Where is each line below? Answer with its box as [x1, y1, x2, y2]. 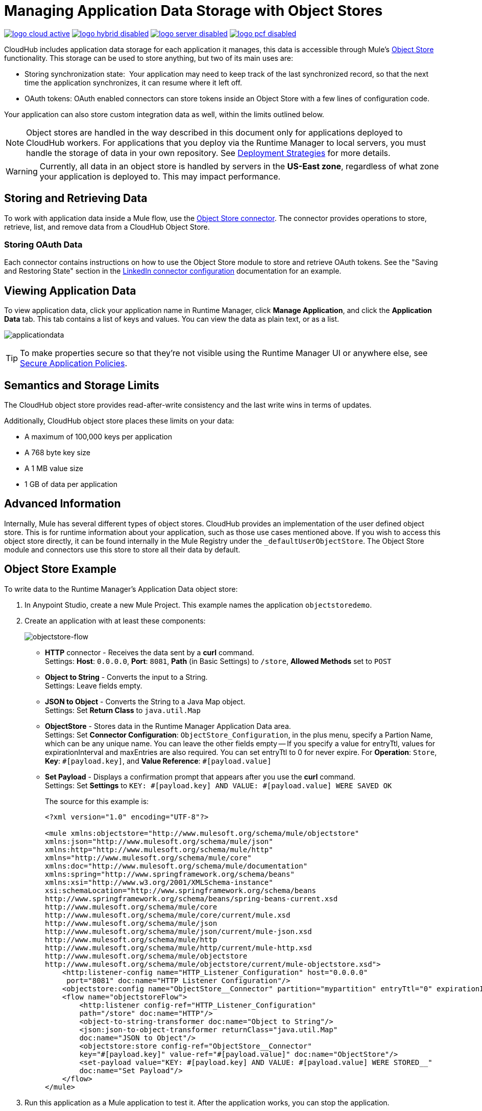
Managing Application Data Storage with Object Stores [4, 2, 383, 19]
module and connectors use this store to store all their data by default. [4, 545, 240, 554]
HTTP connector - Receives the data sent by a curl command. [45, 648, 254, 657]
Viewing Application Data [4, 284, 136, 297]
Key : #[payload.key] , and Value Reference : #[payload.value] [45, 756, 272, 765]
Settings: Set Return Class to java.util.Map [45, 705, 201, 715]
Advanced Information [4, 497, 121, 510]
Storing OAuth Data [4, 239, 83, 250]
